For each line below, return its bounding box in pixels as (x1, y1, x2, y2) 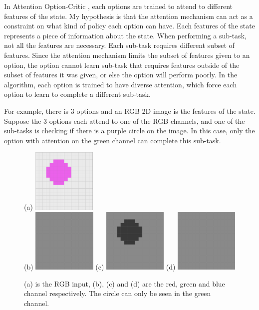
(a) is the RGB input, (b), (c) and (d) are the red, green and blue (24, 278, 225, 289)
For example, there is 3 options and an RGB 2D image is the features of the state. (4, 105, 256, 116)
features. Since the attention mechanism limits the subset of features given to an (4, 49, 250, 60)
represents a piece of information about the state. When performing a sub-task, (4, 30, 247, 40)
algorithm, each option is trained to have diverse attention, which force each (4, 79, 237, 89)
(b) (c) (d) (24, 262, 176, 272)
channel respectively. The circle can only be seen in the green (24, 288, 211, 299)
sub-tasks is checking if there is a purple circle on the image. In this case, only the (4, 125, 255, 136)
